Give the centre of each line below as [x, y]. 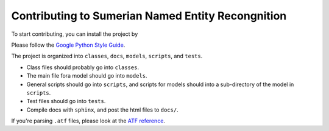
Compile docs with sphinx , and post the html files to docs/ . [103, 110]
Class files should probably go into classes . [83, 67]
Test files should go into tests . [66, 101]
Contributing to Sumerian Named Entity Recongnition [149, 16]
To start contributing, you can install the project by [75, 34]
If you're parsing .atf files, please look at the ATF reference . [88, 121]
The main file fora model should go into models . [87, 76]
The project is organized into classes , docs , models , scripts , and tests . [107, 56]
